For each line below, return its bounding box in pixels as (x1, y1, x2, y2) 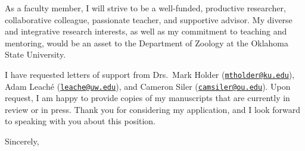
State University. (5, 48, 66, 61)
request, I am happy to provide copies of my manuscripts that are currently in (5, 92, 290, 104)
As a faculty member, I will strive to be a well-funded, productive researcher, (5, 2, 286, 14)
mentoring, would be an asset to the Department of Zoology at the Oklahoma (5, 36, 289, 49)
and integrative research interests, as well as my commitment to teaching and (5, 25, 287, 37)
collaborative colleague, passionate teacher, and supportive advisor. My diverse (5, 13, 292, 26)
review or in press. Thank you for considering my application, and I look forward (5, 103, 300, 115)
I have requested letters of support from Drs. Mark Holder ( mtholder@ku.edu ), (5, 68, 295, 80)
